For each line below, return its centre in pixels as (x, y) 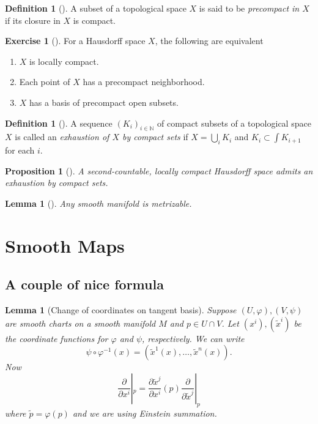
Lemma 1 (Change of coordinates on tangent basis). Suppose (121, 310)
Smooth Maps (65, 245)
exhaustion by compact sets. (57, 183)
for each (20, 150)
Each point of (45, 82)
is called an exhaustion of (62, 137)
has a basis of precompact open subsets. (104, 102)
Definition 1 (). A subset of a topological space (96, 8)
